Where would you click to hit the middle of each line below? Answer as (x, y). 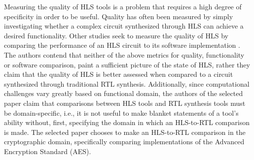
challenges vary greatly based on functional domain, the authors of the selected (124, 93)
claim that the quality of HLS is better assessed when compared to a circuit (119, 74)
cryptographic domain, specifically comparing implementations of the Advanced (124, 142)
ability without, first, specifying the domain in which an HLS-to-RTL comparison (127, 122)
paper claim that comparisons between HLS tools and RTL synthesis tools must (125, 103)
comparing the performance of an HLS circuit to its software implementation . (122, 45)
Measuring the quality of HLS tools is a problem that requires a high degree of (123, 6)
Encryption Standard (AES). (48, 151)
